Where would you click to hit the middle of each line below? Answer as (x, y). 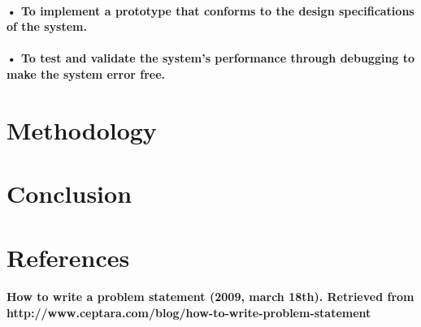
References (68, 257)
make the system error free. (86, 73)
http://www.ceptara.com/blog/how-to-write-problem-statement (189, 312)
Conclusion (69, 194)
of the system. (47, 26)
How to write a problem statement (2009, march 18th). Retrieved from (210, 297)
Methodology (82, 129)
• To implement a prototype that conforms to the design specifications (210, 10)
